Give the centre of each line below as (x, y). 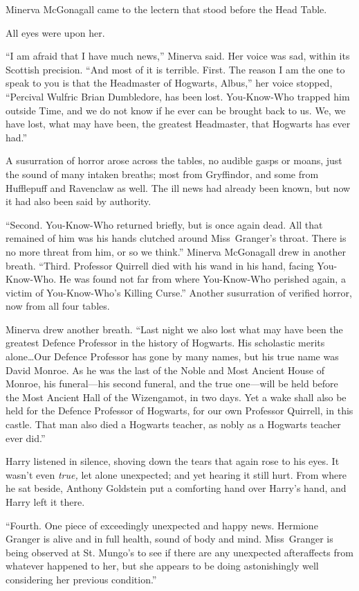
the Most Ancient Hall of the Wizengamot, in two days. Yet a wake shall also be (176, 397)
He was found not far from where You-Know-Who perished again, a (202, 279)
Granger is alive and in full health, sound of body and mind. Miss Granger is (169, 539)
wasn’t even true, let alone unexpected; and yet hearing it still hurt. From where (176, 474)
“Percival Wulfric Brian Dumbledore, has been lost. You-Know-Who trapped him (178, 96)
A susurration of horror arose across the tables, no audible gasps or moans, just (174, 160)
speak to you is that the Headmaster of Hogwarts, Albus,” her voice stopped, (169, 83)
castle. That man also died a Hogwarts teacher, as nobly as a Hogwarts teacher (173, 424)
